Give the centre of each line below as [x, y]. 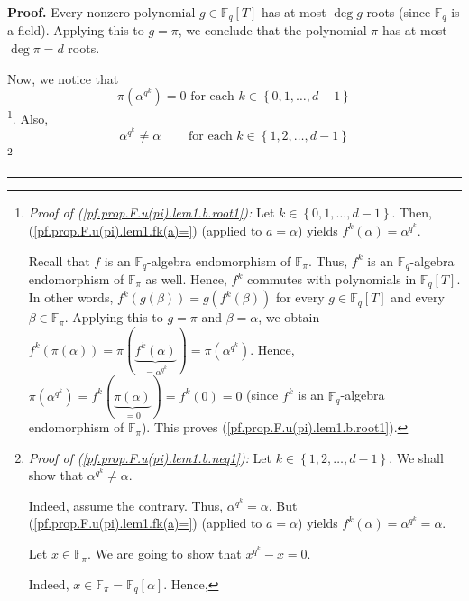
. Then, [412, 213]
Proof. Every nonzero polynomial [101, 12]
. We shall [416, 457]
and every [418, 297]
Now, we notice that [63, 78]
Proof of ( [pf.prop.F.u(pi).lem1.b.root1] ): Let [152, 213]
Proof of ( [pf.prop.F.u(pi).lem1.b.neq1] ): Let [150, 457]
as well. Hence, [186, 279]
